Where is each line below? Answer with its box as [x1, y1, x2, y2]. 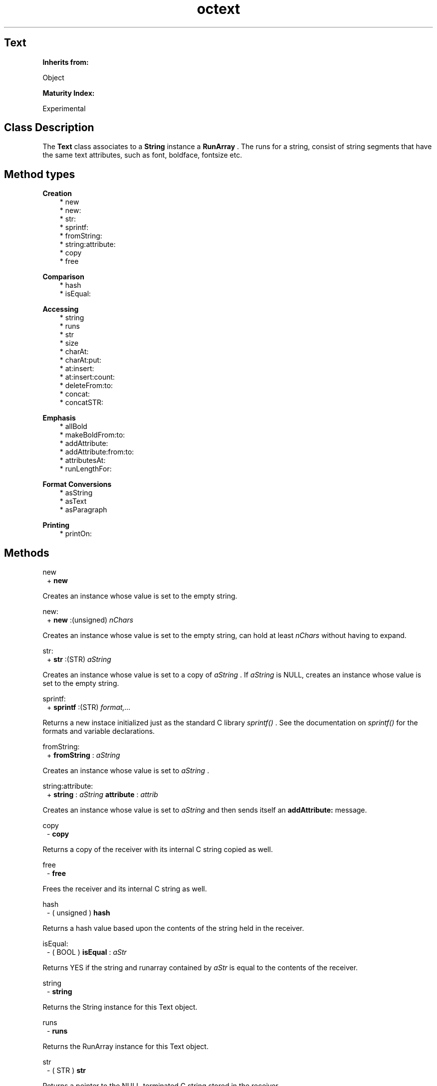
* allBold [59, 422, 87, 431]
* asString [59, 488, 93, 497]
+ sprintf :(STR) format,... [47, 703, 131, 712]
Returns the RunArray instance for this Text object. [42, 1042, 209, 1051]
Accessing [42, 305, 79, 314]
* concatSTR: [59, 398, 103, 407]
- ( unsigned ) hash [47, 908, 110, 917]
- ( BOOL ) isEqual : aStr [47, 948, 127, 957]
